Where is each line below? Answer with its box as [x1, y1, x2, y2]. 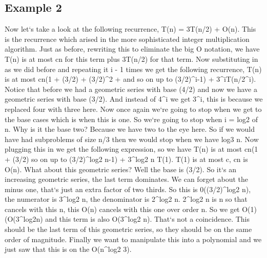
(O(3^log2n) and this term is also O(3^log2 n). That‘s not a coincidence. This [5, 214, 250, 224]
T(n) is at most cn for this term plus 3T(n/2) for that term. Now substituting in [5, 53, 258, 64]
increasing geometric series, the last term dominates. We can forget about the [5, 174, 248, 184]
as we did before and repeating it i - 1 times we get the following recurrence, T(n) [5, 63, 262, 74]
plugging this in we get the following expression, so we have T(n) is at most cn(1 [5, 144, 258, 154]
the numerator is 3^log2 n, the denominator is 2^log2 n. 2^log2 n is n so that [5, 194, 248, 204]
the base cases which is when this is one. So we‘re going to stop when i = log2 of [5, 113, 258, 124]
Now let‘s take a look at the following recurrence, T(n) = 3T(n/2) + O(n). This [5, 24, 256, 34]
